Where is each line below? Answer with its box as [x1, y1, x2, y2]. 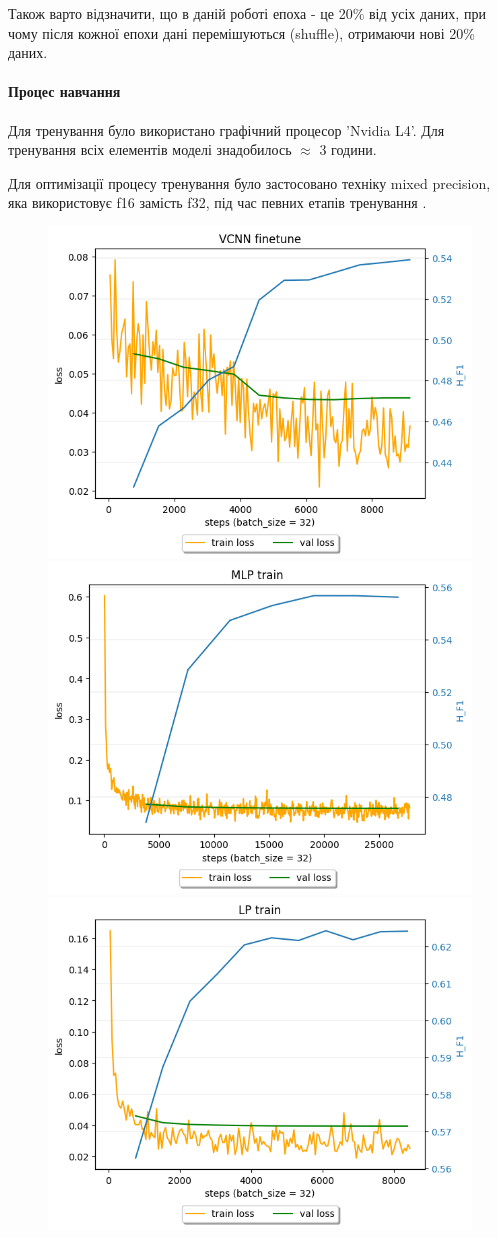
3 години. [319, 139, 377, 160]
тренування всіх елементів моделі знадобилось [8, 139, 292, 160]
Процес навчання [8, 81, 121, 102]
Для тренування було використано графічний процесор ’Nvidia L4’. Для [8, 119, 445, 140]
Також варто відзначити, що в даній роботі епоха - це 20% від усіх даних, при [8, 3, 486, 23]
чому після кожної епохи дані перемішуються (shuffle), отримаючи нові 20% [8, 22, 475, 43]
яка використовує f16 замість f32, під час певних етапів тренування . [8, 192, 427, 213]
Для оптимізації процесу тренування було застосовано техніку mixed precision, [8, 172, 491, 193]
